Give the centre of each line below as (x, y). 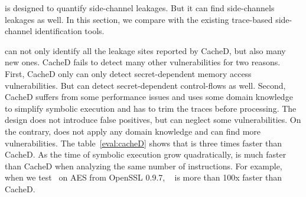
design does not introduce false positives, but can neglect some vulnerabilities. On (153, 120)
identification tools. (69, 31)
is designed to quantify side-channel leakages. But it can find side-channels (140, 8)
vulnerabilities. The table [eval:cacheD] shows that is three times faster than (143, 143)
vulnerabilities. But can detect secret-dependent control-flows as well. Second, (145, 85)
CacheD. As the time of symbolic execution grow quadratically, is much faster (146, 154)
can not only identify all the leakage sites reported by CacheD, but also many (145, 50)
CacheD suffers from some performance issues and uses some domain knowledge (149, 97)
